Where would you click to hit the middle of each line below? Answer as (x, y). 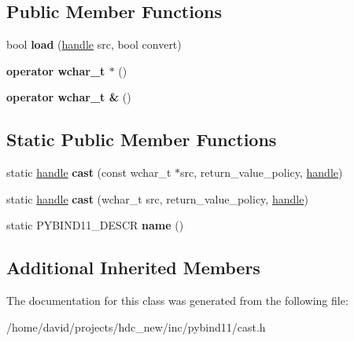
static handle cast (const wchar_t (89, 172)
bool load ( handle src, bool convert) (94, 44)
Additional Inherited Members (133, 268)
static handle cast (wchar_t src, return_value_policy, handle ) (157, 198)
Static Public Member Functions (142, 139)
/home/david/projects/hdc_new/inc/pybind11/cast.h (136, 326)
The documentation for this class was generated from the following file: (177, 301)
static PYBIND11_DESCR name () (95, 225)
